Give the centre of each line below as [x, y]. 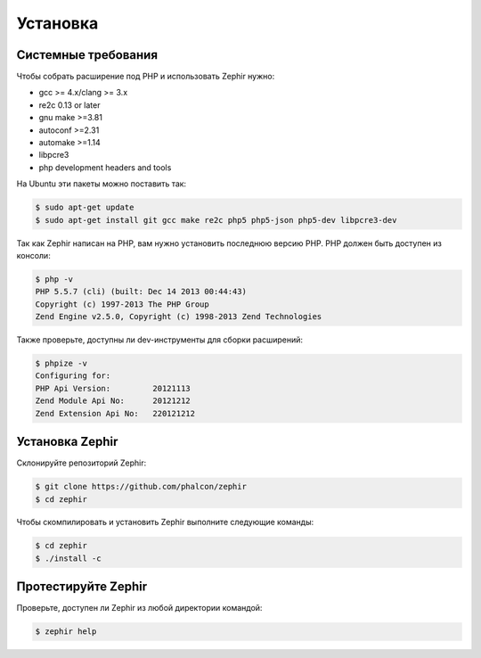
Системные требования [87, 55]
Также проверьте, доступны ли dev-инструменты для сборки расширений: [159, 340]
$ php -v [54, 279]
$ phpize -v [61, 364]
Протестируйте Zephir [82, 587]
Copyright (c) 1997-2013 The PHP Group [122, 304]
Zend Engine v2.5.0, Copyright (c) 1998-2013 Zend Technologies [179, 317]
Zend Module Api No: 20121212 [113, 401]
